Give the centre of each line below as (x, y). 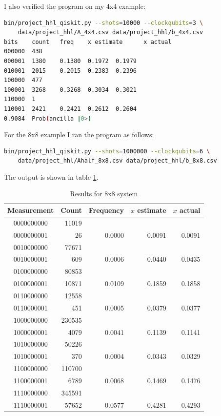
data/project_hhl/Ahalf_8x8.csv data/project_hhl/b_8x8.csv (117, 161)
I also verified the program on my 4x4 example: (75, 6)
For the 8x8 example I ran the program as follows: (79, 135)
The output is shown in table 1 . (51, 177)
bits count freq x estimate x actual (88, 42)
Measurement (31, 210)
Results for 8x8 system (104, 193)
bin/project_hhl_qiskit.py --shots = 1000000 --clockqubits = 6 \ (107, 151)
